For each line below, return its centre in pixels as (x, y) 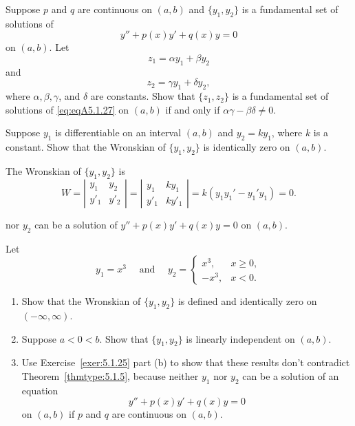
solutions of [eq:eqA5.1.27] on (67, 109)
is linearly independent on (240, 338)
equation (40, 390)
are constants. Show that (143, 96)
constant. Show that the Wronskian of (86, 147)
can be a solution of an (291, 375)
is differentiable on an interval (118, 132)
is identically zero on (247, 147)
